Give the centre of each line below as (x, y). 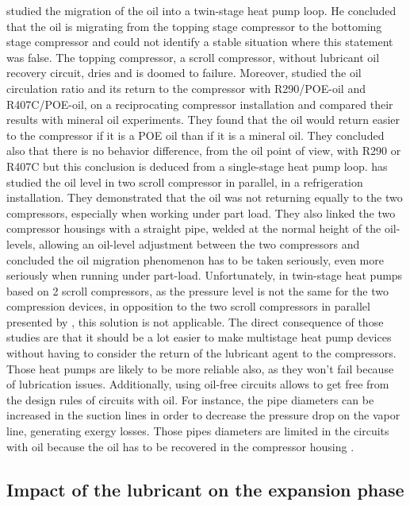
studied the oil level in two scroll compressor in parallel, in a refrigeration (185, 182)
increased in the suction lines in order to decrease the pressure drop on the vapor (203, 415)
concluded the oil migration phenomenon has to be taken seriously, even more (195, 259)
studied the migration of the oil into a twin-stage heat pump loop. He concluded (201, 10)
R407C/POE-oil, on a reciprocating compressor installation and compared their (200, 104)
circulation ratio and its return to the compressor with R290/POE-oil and (186, 88)
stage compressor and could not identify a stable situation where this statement (200, 42)
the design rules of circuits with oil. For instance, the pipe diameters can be (190, 399)
